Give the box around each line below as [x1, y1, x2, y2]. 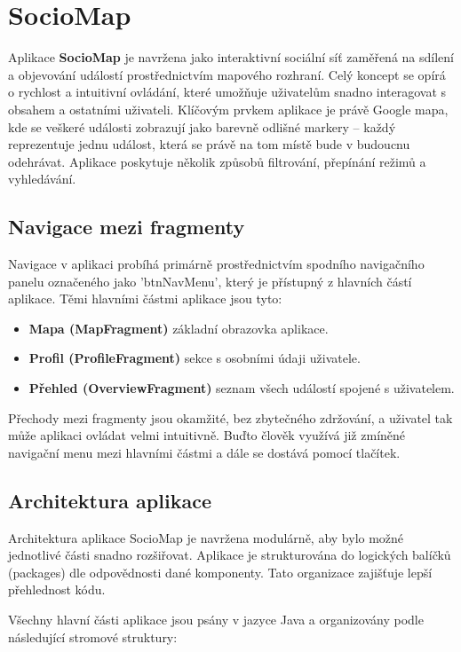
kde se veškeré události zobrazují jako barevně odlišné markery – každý [8, 117, 396, 136]
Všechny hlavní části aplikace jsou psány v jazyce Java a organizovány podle [8, 610, 424, 628]
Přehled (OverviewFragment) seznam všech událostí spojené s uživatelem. [28, 379, 455, 397]
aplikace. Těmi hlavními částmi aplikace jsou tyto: [8, 289, 282, 308]
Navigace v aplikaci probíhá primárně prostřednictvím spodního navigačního [8, 255, 425, 273]
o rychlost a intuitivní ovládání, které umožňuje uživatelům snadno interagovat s [8, 82, 447, 101]
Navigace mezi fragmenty [8, 213, 245, 240]
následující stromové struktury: [8, 627, 178, 646]
